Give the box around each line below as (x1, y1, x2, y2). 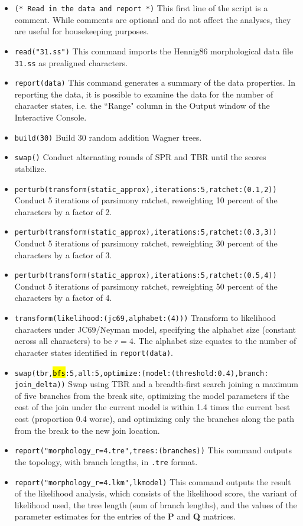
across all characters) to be (14, 335, 112, 347)
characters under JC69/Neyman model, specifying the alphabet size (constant (14, 323, 297, 335)
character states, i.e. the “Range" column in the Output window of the (14, 99, 270, 112)
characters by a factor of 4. (14, 291, 112, 304)
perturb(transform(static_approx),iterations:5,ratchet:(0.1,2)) (14, 185, 277, 194)
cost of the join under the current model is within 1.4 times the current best (14, 401, 291, 413)
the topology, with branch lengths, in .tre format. (14, 455, 198, 467)
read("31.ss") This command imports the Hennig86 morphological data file (14, 44, 294, 57)
